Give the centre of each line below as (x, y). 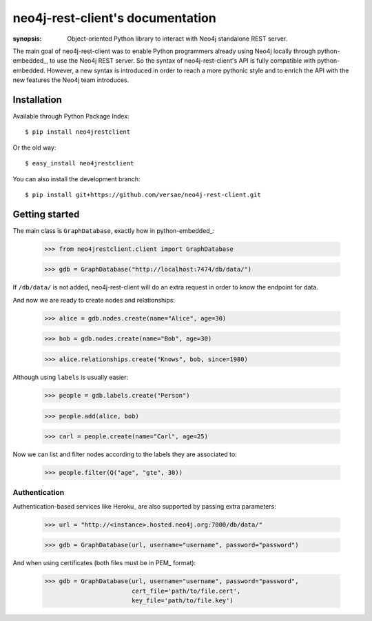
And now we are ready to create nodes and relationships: (94, 300)
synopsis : (27, 39)
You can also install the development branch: (76, 179)
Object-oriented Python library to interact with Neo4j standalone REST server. (177, 39)
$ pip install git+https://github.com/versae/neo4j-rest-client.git (143, 194)
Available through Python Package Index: (71, 116)
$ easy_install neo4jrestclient (80, 163)
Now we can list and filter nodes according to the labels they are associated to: (125, 454)
